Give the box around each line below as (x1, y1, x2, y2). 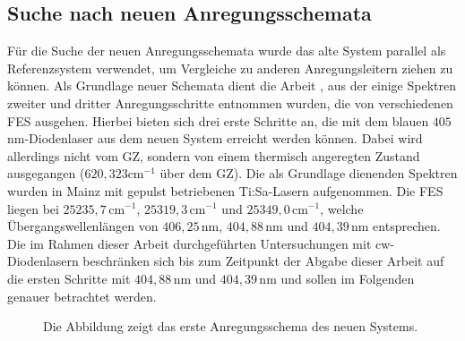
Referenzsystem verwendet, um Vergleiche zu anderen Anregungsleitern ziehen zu (7, 58, 453, 77)
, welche (320, 199, 364, 217)
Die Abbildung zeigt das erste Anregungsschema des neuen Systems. (43, 317, 418, 336)
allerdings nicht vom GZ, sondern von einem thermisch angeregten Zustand (7, 146, 420, 165)
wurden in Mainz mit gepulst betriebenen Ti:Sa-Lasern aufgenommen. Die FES (7, 181, 443, 200)
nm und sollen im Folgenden (259, 269, 415, 287)
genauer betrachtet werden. (7, 286, 157, 305)
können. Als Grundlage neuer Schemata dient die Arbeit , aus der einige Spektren (7, 76, 456, 95)
